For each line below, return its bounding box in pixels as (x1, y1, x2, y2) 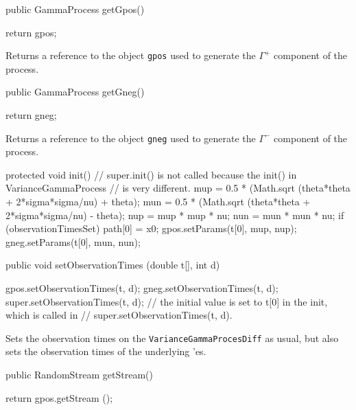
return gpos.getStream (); (5, 390, 113, 405)
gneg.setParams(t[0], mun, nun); (5, 234, 141, 249)
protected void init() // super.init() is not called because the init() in (5, 167, 297, 181)
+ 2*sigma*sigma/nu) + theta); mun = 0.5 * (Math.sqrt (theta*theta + (5, 194, 311, 209)
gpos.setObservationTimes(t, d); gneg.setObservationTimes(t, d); (5, 281, 278, 295)
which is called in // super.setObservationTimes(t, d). (5, 308, 233, 322)
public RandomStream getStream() (5, 367, 153, 382)
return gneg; (5, 108, 57, 122)
